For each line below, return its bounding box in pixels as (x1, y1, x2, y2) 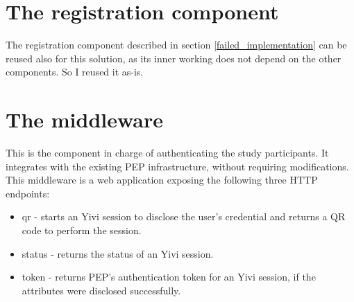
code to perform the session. (22, 223, 142, 237)
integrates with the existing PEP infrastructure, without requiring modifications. (6, 159, 349, 173)
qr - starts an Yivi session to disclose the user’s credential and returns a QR (22, 209, 346, 224)
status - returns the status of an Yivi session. (22, 246, 214, 260)
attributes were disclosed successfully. (22, 283, 181, 297)
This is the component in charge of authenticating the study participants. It (6, 145, 329, 160)
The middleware (6, 105, 164, 134)
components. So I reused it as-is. (6, 64, 144, 79)
